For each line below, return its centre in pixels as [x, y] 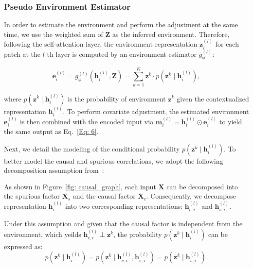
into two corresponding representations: [124, 206]
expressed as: [23, 246]
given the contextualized [213, 98]
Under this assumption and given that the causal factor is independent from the [123, 224]
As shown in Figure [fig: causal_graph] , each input [80, 186]
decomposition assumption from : [54, 170]
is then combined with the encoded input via [87, 121]
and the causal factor [104, 196]
